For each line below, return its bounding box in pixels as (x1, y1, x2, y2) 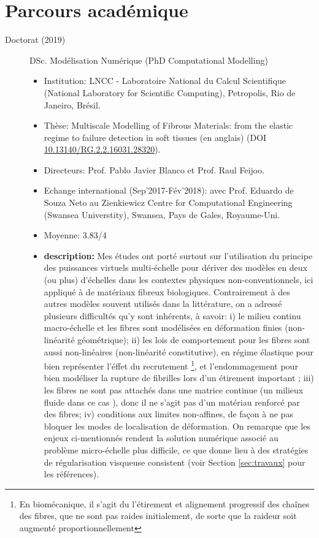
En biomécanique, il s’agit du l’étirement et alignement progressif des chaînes (19, 497, 310, 510)
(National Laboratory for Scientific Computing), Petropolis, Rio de (44, 86, 296, 99)
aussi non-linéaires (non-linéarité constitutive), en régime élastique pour (44, 345, 314, 358)
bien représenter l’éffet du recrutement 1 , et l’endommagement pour (44, 358, 298, 372)
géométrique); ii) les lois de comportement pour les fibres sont (77, 333, 310, 346)
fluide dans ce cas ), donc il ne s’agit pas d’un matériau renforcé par (44, 395, 300, 408)
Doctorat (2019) (5, 33, 66, 46)
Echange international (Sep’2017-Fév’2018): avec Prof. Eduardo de (44, 184, 294, 197)
